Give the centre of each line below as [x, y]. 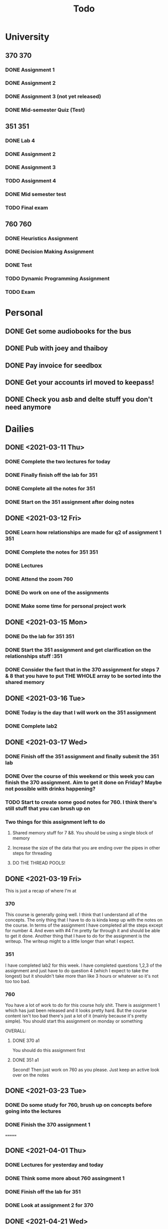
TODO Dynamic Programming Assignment [57, 279]
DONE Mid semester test [36, 195]
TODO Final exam [27, 208]
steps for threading [32, 853]
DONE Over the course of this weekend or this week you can [80, 776]
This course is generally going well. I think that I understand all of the [76, 915]
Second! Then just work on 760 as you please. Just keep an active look [86, 1070]
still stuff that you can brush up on [48, 809]
